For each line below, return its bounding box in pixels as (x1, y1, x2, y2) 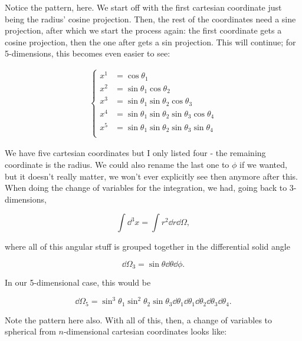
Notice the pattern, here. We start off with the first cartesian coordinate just (5, 1, 282, 13)
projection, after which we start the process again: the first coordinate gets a (5, 24, 282, 37)
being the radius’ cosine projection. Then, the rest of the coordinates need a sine (5, 12, 296, 25)
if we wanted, (239, 158, 287, 170)
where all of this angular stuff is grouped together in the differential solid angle (5, 240, 290, 253)
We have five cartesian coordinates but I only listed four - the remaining (5, 147, 266, 159)
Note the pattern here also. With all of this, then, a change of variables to (5, 313, 273, 326)
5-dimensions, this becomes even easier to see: (5, 47, 170, 59)
